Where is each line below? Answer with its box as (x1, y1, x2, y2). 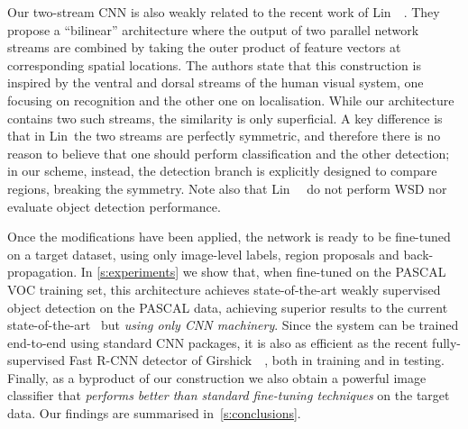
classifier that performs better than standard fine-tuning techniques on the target (7, 386, 450, 405)
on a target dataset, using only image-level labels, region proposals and (7, 244, 399, 263)
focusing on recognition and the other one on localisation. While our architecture (7, 90, 454, 109)
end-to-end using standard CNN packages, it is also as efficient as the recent (7, 333, 428, 351)
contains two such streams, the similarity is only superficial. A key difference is (7, 108, 443, 127)
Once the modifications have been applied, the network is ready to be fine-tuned (7, 227, 451, 246)
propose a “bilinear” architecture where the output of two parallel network (7, 20, 419, 39)
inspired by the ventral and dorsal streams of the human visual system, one (7, 73, 424, 92)
